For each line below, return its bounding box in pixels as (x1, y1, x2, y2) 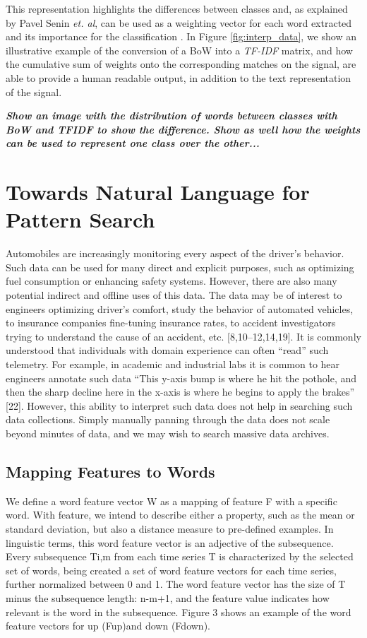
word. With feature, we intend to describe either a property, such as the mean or (6, 507, 355, 522)
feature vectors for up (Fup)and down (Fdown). (6, 618, 210, 633)
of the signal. (6, 84, 62, 99)
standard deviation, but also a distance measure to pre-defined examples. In (6, 521, 334, 536)
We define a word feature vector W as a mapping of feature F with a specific (6, 493, 337, 508)
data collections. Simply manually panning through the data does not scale (6, 412, 330, 427)
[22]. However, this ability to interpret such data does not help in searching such (6, 398, 353, 413)
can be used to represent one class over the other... (6, 136, 260, 150)
